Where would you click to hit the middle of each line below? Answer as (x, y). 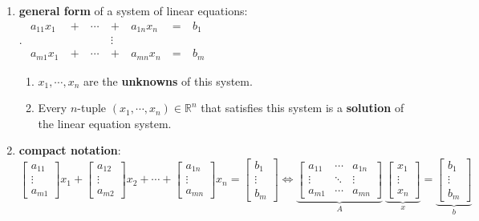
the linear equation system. (105, 123)
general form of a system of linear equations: (133, 10)
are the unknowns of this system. (168, 80)
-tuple (92, 108)
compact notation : (70, 150)
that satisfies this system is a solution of (302, 108)
